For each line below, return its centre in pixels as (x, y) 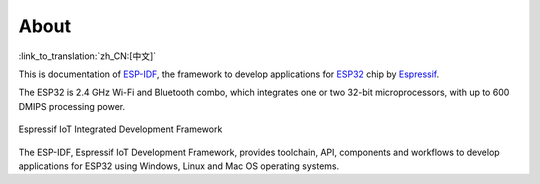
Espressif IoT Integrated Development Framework (120, 129)
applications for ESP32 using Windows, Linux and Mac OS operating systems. (179, 166)
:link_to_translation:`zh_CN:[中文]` (87, 56)
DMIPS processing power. (72, 106)
